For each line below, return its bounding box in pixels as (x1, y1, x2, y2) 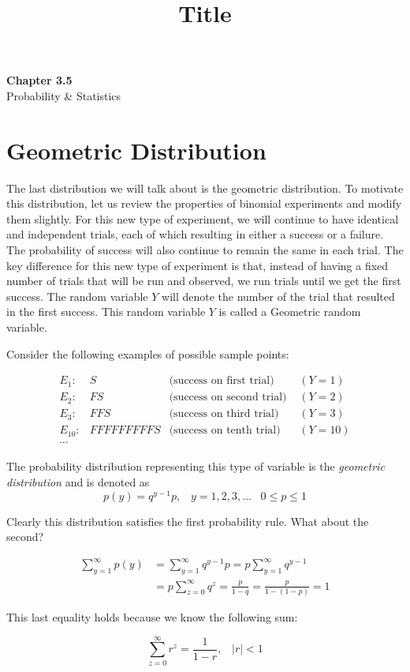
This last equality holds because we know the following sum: (6, 609, 298, 625)
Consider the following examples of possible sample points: (6, 345, 289, 362)
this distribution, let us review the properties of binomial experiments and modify (6, 195, 402, 212)
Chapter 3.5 (6, 72, 73, 88)
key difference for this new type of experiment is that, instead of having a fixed (6, 257, 389, 273)
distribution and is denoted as (6, 473, 150, 490)
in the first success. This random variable (6, 303, 206, 320)
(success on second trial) (169, 392, 287, 404)
